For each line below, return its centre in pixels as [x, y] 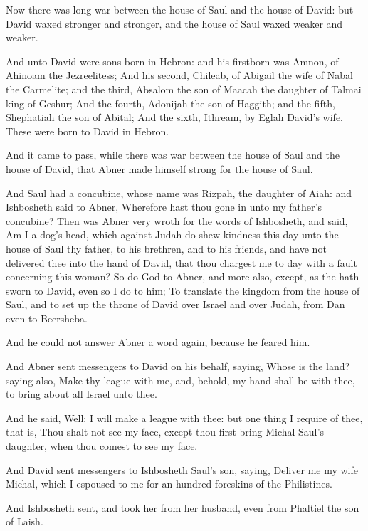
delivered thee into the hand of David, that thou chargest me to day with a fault [182, 262]
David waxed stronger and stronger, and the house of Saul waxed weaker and [174, 23]
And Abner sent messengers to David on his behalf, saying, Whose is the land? [178, 366]
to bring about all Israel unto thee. [82, 394]
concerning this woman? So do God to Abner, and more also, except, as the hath [183, 277]
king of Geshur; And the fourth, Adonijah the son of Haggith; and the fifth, [170, 103]
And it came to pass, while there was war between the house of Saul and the [173, 155]
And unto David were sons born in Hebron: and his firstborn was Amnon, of [172, 61]
